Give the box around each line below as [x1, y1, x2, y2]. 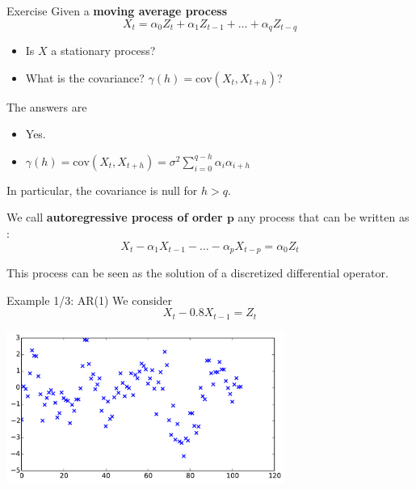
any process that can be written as [237, 209, 410, 226]
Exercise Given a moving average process [6, 2, 228, 19]
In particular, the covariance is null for [6, 181, 198, 198]
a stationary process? [51, 42, 156, 59]
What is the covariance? [25, 69, 145, 86]
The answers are [6, 98, 87, 115]
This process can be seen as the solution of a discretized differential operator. [6, 264, 389, 281]
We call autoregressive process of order [6, 209, 223, 226]
